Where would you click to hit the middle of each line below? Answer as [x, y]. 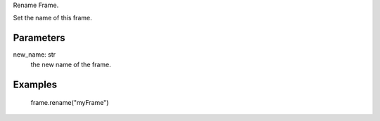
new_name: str [34, 55]
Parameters [39, 38]
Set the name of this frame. [52, 18]
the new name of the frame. [71, 64]
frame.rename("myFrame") [70, 103]
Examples [35, 84]
